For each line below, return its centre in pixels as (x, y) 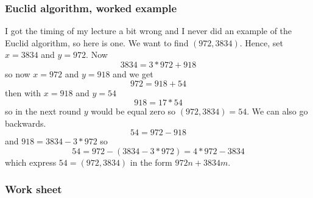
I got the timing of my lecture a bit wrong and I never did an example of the (149, 31)
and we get (133, 74)
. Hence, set (262, 42)
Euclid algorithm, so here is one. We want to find (97, 42)
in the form (151, 162)
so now (18, 74)
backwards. (26, 123)
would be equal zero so (133, 111)
